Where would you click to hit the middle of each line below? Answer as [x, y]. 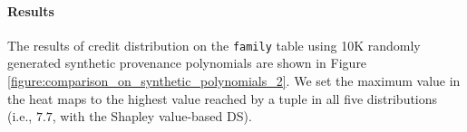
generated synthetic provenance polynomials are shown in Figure [187, 63]
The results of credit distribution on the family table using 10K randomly [214, 45]
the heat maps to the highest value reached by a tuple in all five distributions [223, 98]
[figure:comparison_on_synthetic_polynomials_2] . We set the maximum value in [234, 81]
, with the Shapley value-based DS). [152, 116]
